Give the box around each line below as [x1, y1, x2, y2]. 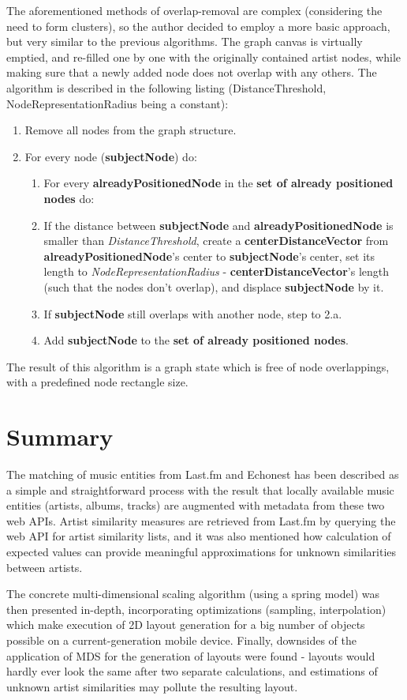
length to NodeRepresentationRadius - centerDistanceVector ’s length [43, 263, 390, 280]
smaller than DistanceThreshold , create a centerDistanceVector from [43, 232, 389, 249]
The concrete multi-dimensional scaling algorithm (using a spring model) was [6, 585, 379, 602]
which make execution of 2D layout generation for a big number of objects [6, 616, 365, 633]
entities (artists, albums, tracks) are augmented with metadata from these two [6, 497, 385, 514]
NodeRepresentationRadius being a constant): [6, 95, 229, 111]
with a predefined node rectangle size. [6, 374, 189, 390]
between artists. [6, 559, 83, 575]
